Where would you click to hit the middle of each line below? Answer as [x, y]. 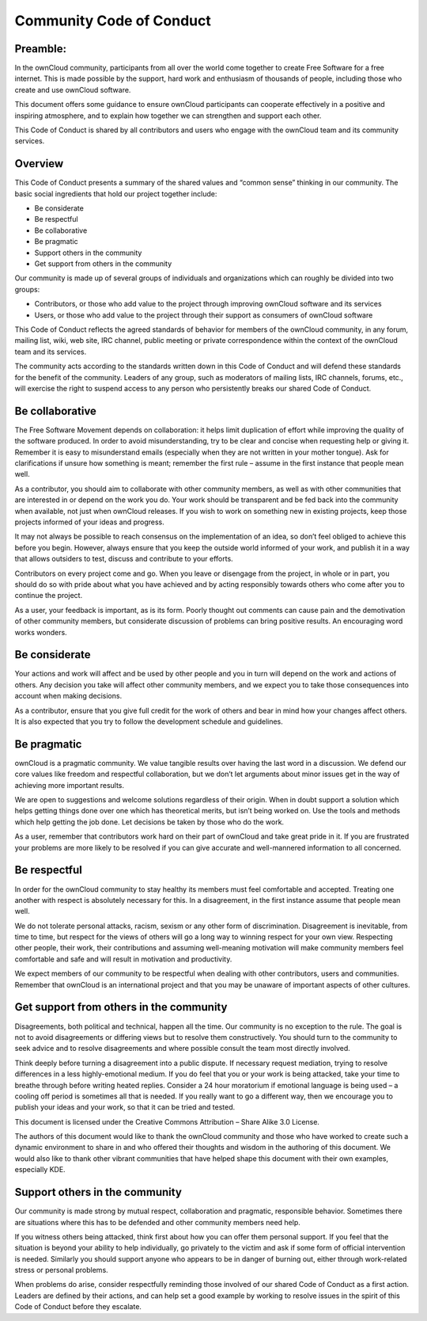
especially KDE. [40, 1170]
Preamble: [41, 49]
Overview [39, 164]
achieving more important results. [70, 785]
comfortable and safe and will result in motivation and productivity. [123, 959]
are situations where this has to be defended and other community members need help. [157, 1222]
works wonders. [41, 632]
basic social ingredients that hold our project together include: [116, 193]
